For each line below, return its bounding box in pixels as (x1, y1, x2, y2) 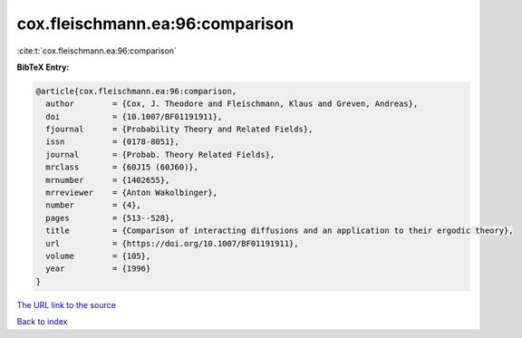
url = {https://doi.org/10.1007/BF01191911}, (45, 238, 299, 248)
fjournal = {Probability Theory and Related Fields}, (45, 124, 314, 135)
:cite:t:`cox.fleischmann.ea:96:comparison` (16, 45, 177, 56)
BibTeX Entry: (16, 62, 70, 72)
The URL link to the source (16, 299, 117, 310)
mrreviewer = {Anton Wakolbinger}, (45, 188, 217, 198)
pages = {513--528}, (45, 213, 176, 223)
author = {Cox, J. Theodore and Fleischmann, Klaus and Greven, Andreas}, (45, 99, 419, 109)
